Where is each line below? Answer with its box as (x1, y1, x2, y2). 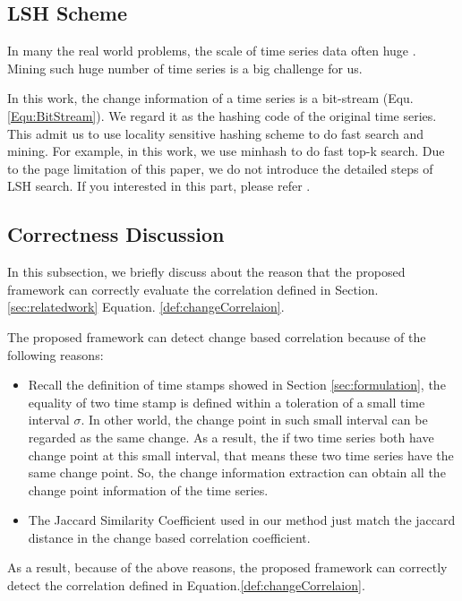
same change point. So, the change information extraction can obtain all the (28, 463, 446, 482)
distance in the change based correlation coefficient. (28, 528, 311, 546)
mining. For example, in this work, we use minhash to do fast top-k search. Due (7, 142, 445, 160)
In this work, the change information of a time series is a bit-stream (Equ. (7, 89, 414, 107)
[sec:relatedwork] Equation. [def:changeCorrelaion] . (7, 297, 285, 316)
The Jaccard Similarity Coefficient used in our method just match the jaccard (28, 511, 456, 529)
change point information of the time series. (28, 480, 269, 499)
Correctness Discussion (7, 220, 225, 248)
